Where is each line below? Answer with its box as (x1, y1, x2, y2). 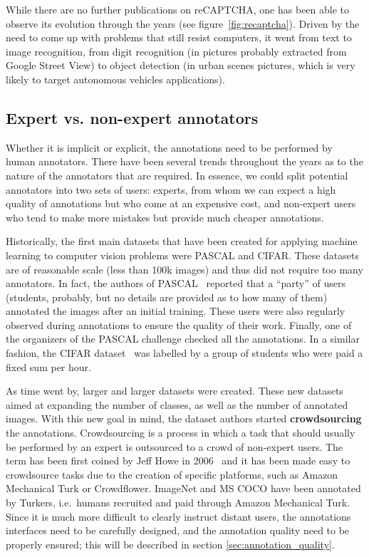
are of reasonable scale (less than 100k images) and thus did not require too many (6, 261, 363, 276)
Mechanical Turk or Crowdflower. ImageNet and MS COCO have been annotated (6, 481, 361, 496)
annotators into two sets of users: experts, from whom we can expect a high (6, 182, 336, 197)
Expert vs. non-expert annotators (6, 106, 259, 128)
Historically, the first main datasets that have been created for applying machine (6, 234, 358, 249)
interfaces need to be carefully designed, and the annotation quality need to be (6, 523, 350, 538)
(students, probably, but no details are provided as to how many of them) (6, 289, 328, 304)
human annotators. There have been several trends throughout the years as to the (6, 154, 363, 169)
